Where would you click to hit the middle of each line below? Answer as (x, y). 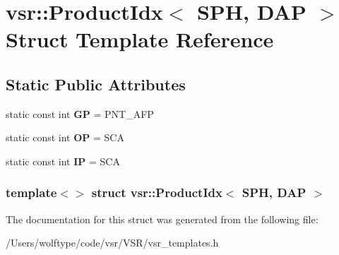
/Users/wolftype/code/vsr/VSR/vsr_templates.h (112, 243)
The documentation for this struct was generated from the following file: (162, 219)
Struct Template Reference (140, 39)
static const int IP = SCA (63, 161)
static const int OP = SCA (65, 137)
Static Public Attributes (96, 84)
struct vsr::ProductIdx (157, 192)
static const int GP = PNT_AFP (80, 113)
